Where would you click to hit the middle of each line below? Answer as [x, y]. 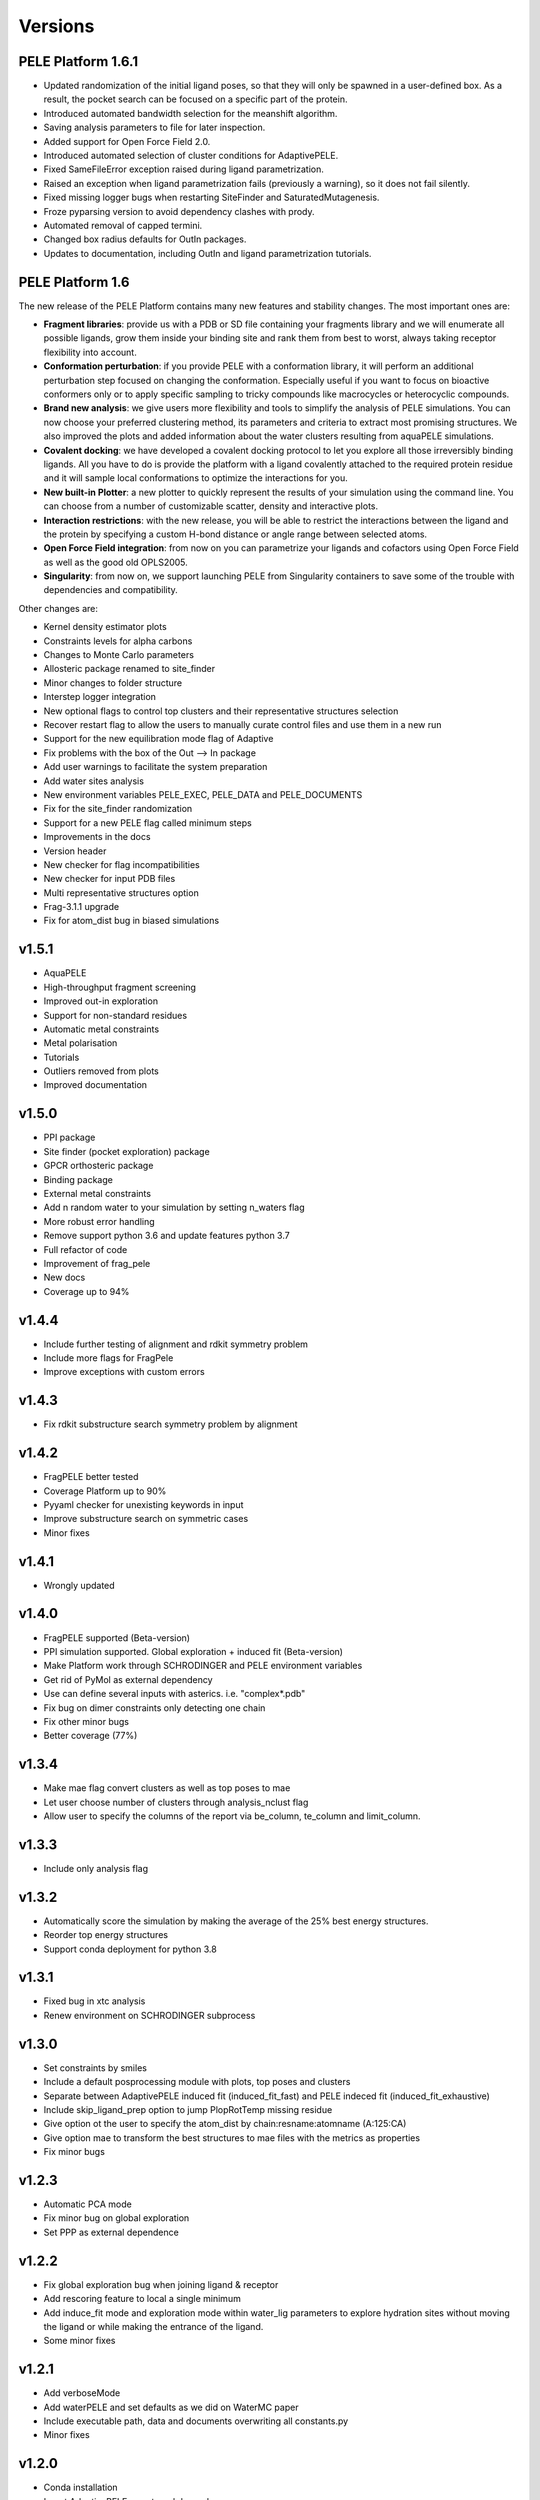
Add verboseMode [82, 2393]
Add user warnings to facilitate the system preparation [155, 767]
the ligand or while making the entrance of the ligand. [153, 2326]
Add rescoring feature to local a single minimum [142, 2299]
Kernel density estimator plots [105, 627]
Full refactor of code [85, 1249]
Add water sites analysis [94, 781]
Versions [56, 26]
